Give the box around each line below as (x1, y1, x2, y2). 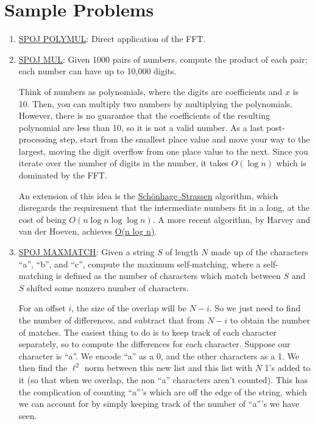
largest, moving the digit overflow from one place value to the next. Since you (18, 144, 308, 157)
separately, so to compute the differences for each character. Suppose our (18, 337, 291, 350)
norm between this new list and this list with (84, 361, 253, 374)
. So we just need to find (209, 302, 301, 314)
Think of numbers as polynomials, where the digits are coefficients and (18, 85, 283, 97)
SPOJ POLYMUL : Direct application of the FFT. (18, 32, 206, 45)
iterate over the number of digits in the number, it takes (18, 157, 228, 169)
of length (165, 246, 199, 258)
